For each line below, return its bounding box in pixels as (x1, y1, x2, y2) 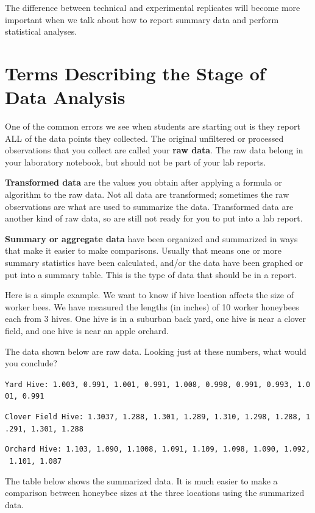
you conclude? (5, 357, 57, 369)
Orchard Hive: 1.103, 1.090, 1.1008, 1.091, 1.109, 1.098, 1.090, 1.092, (5, 445, 311, 454)
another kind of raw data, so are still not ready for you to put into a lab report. (5, 212, 303, 225)
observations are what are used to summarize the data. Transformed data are (5, 200, 294, 212)
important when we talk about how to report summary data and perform (5, 13, 279, 26)
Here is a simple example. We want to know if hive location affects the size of (5, 288, 294, 301)
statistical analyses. (5, 25, 77, 38)
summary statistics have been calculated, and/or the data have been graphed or (5, 256, 303, 269)
